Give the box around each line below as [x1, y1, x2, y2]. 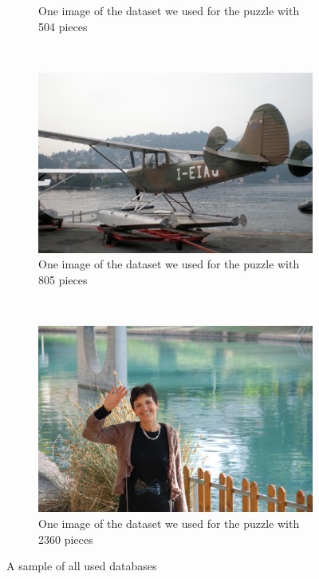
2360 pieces [38, 530, 93, 547]
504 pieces [38, 18, 88, 34]
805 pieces [38, 272, 88, 288]
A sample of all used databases [6, 557, 157, 574]
